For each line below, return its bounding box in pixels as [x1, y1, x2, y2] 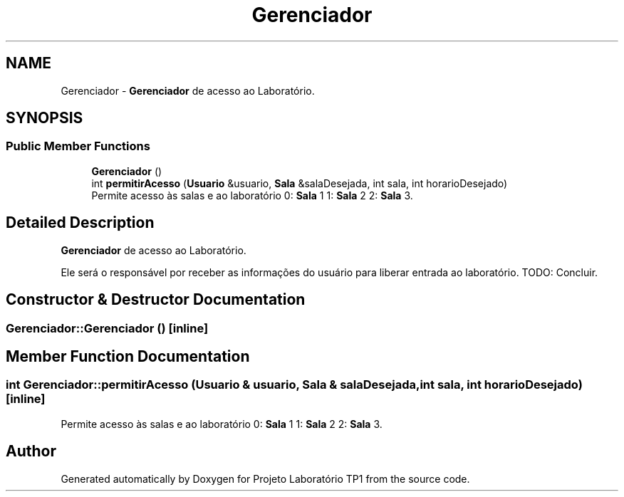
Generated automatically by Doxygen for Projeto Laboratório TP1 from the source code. [61, 472, 470, 485]
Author [6, 442, 56, 461]
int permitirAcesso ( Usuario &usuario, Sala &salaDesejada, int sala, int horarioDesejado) [91, 177, 508, 189]
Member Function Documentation [6, 347, 250, 365]
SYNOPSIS [6, 109, 83, 127]
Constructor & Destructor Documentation [6, 291, 306, 309]
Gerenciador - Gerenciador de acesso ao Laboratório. [61, 84, 315, 97]
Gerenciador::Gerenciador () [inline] [6, 320, 209, 335]
